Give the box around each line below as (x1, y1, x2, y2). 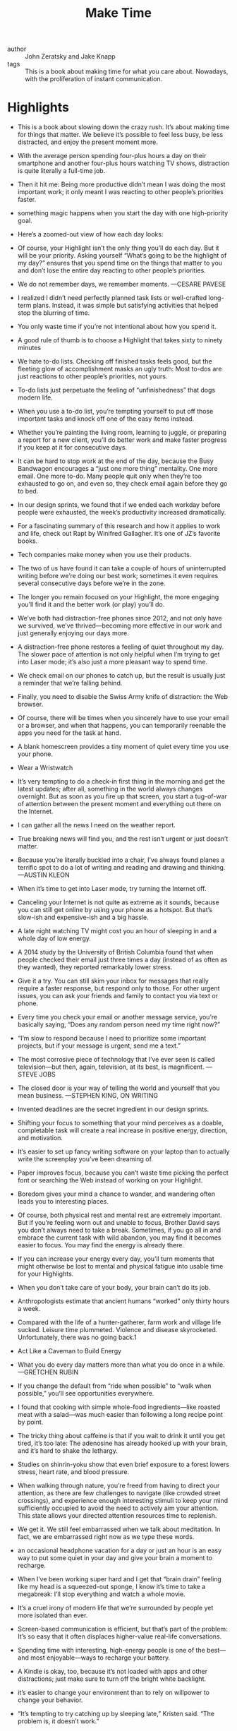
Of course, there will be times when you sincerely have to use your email (17, 714, 229, 722)
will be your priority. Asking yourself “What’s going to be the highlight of (17, 251, 227, 260)
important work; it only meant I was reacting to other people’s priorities (17, 188, 224, 196)
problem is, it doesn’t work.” (17, 1717, 99, 1725)
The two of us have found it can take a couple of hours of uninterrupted (17, 564, 226, 573)
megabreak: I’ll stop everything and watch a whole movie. (17, 1590, 186, 1598)
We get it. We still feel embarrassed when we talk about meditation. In (17, 1525, 221, 1533)
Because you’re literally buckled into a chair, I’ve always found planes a (17, 856, 225, 864)
